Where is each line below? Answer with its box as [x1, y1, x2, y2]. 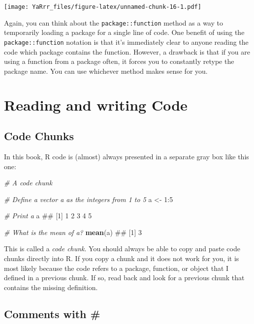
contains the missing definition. [4, 282, 98, 292]
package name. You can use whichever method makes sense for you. [4, 65, 208, 76]
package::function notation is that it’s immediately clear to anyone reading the [4, 36, 249, 47]
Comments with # [4, 306, 100, 321]
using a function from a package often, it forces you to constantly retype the [4, 56, 234, 66]
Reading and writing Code [4, 94, 188, 115]
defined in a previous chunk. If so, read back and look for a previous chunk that [4, 272, 245, 283]
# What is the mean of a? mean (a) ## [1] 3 [4, 227, 142, 237]
